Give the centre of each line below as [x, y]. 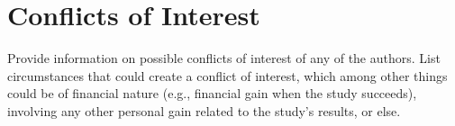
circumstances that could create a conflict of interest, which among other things [227, 75]
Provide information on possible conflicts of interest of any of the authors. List [224, 58]
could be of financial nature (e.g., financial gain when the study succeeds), [212, 93]
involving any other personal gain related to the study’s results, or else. [204, 110]
